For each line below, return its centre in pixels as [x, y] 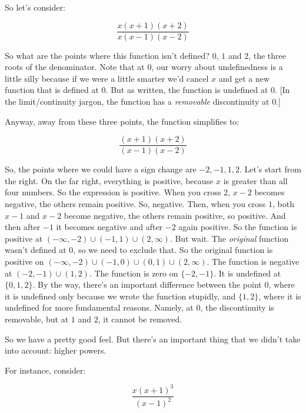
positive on [24, 262]
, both [283, 204]
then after [23, 227]
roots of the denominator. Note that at [75, 67]
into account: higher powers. [56, 350]
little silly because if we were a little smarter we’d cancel [107, 78]
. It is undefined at [247, 273]
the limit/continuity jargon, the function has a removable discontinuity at [137, 101]
